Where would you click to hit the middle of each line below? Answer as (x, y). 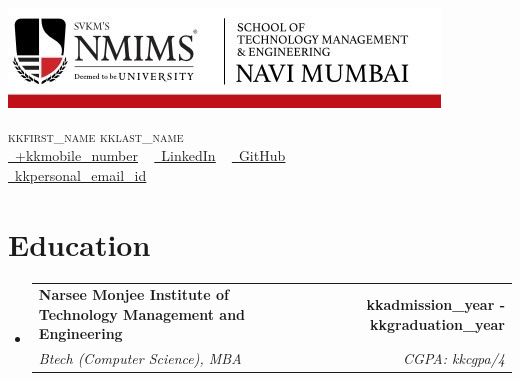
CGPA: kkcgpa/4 (454, 358)
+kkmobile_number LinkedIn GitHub (150, 155)
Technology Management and (142, 313)
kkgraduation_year (437, 323)
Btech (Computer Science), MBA (140, 358)
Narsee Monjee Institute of (133, 294)
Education (79, 243)
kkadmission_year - (435, 304)
